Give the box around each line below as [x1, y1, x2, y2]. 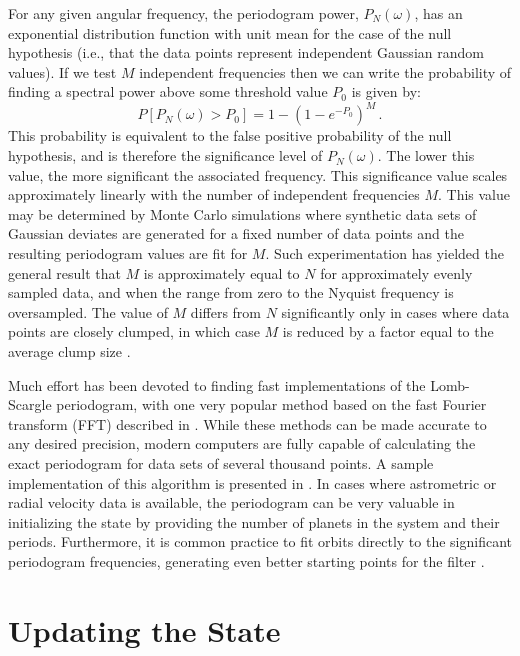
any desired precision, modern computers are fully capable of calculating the [8, 433, 476, 454]
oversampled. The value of [8, 301, 168, 322]
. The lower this [377, 145, 475, 166]
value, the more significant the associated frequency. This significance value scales [8, 164, 508, 185]
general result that [8, 262, 121, 283]
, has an [414, 3, 463, 23]
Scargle [8, 394, 52, 415]
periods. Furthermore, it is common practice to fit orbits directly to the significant [8, 531, 513, 552]
